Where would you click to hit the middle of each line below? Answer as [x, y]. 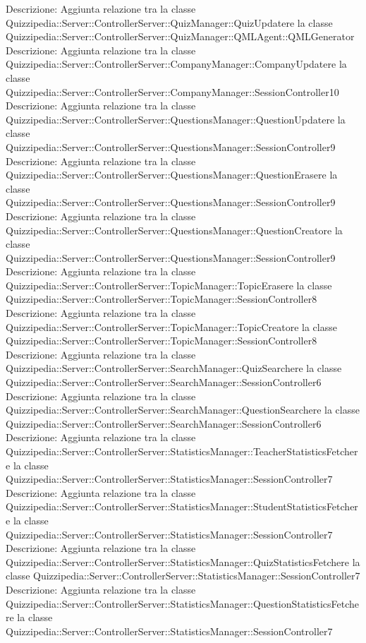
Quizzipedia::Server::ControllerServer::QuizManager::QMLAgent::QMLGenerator [180, 36]
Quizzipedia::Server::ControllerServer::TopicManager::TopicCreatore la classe [171, 326]
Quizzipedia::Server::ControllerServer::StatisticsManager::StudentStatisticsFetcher [182, 506]
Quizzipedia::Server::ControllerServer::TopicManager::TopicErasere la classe [169, 285]
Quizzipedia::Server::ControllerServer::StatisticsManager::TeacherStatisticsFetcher [182, 451]
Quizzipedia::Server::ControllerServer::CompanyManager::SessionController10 [172, 91]
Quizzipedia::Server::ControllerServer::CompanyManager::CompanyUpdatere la [176, 64]
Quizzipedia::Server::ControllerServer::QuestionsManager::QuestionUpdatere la [176, 119]
